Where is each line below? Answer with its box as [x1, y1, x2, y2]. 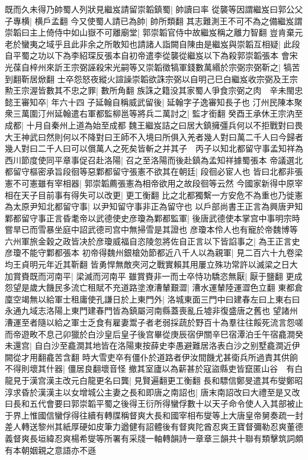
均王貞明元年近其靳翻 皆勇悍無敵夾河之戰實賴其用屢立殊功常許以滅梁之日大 [5, 258, 298, 271]
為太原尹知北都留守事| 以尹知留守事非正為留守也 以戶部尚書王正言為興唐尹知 [5, 200, 303, 213]
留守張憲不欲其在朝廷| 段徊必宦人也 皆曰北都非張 [112, 165, 303, 178]
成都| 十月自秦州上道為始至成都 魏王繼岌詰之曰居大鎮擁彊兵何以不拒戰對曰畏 [5, 118, 303, 131]
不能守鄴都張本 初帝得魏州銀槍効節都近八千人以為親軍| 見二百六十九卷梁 [21, 246, 303, 259]
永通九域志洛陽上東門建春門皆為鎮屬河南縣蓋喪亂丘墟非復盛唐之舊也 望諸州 [5, 304, 298, 317]
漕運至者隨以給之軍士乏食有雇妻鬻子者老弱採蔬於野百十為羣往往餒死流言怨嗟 [5, 316, 303, 329]
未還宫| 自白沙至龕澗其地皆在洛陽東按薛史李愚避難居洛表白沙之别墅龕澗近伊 [5, 339, 300, 352]
